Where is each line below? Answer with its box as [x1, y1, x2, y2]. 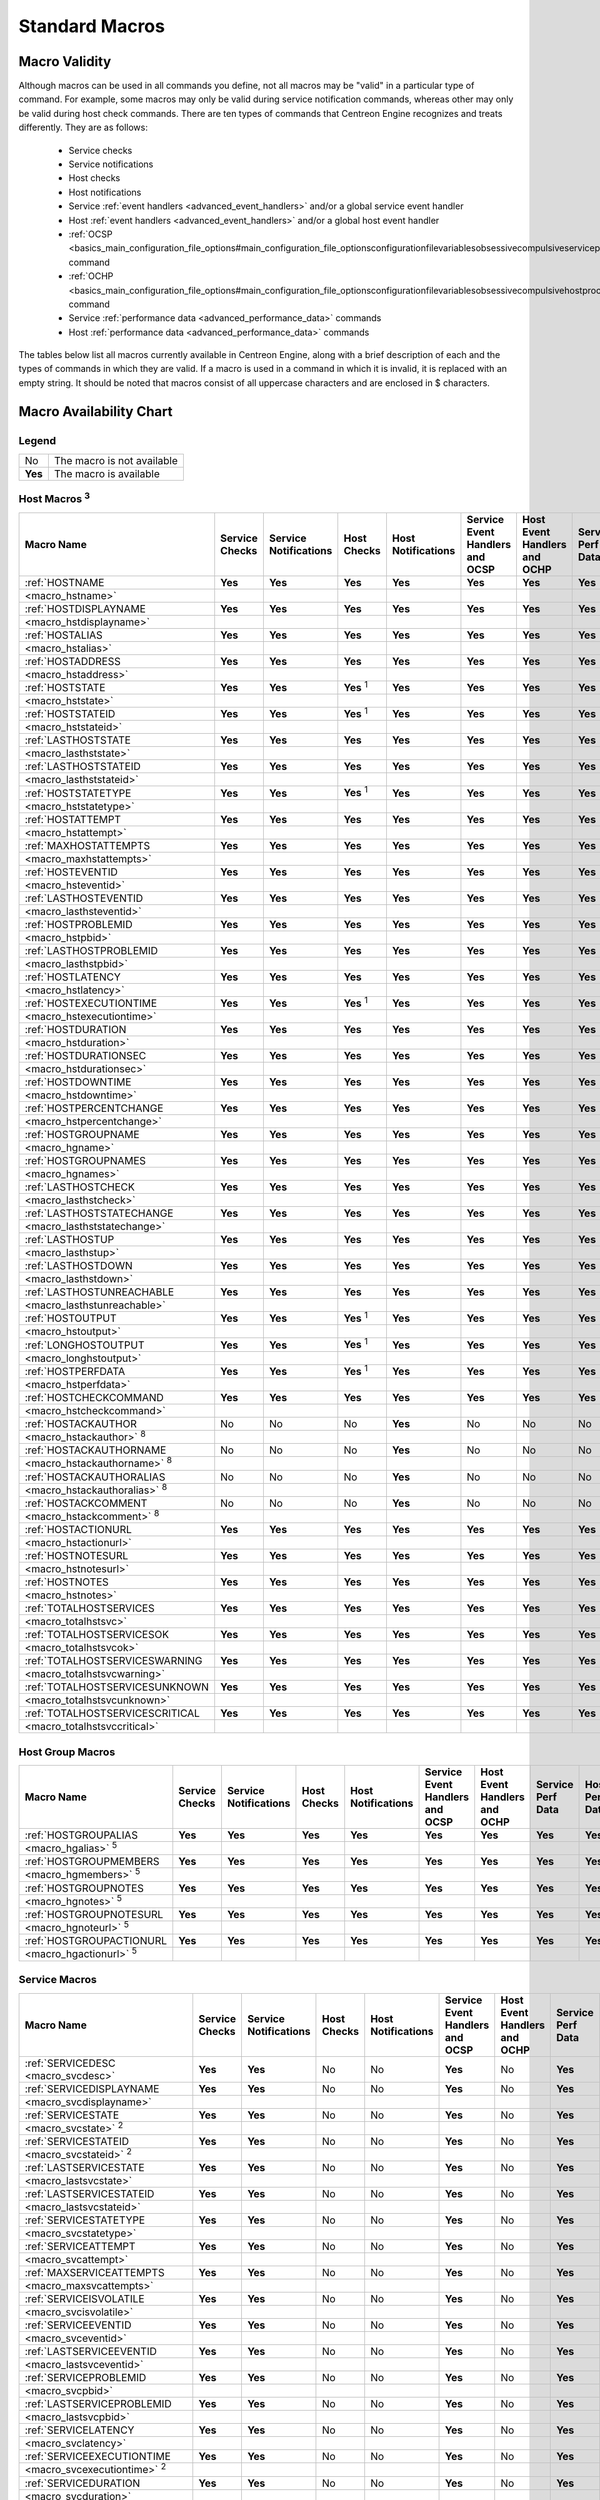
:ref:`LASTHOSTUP [24, 1233, 115, 1247]
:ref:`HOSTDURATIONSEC [24, 1049, 147, 1063]
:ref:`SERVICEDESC [24, 2056, 116, 2070]
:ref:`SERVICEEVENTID [24, 2318, 132, 2332]
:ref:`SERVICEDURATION [24, 2476, 141, 2490]
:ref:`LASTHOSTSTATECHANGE [24, 1206, 174, 1220]
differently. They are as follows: [18, 121, 149, 134]
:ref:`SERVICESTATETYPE [24, 2213, 145, 2227]
